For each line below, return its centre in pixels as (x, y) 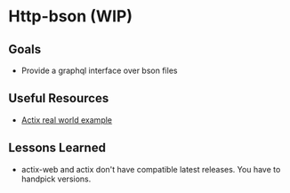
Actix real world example (67, 120)
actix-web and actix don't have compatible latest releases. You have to (151, 169)
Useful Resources (59, 98)
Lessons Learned (57, 148)
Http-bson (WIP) (71, 16)
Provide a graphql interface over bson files (99, 70)
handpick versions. (56, 179)
